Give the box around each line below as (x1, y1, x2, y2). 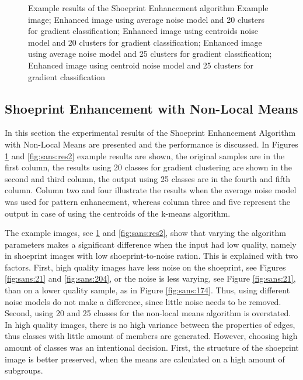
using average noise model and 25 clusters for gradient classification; (28, 47, 272, 60)
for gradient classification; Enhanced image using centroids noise (28, 25, 258, 37)
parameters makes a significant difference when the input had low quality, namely (5, 238, 297, 250)
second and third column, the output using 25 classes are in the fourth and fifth (5, 172, 290, 184)
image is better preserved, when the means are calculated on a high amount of (5, 352, 285, 365)
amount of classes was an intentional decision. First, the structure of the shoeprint (5, 341, 299, 354)
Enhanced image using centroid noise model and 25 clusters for (28, 59, 254, 71)
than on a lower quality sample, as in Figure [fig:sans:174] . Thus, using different (5, 284, 290, 296)
